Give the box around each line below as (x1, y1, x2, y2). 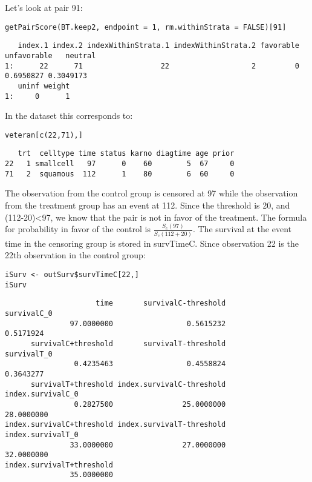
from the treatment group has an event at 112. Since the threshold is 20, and (5, 199, 290, 211)
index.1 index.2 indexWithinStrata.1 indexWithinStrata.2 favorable (18, 41, 299, 50)
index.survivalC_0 (5, 390, 79, 399)
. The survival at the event (192, 223, 291, 235)
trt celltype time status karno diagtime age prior (18, 149, 235, 158)
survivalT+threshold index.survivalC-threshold (30, 380, 226, 389)
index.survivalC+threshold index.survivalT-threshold (5, 420, 226, 429)
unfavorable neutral (5, 51, 96, 60)
